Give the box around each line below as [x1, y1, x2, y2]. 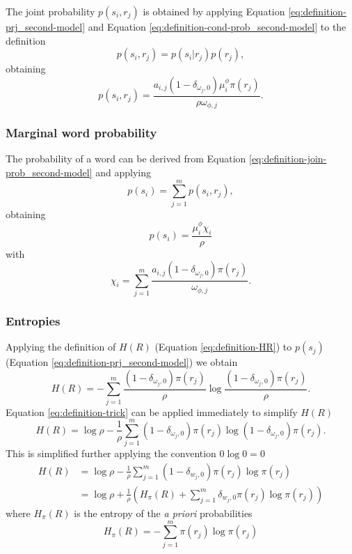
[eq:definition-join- [249, 151, 327, 166]
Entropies [6, 311, 61, 329]
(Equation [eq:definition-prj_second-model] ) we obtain [6, 355, 238, 369]
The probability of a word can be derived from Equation [6, 151, 246, 166]
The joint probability [6, 4, 95, 18]
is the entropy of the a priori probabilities [74, 505, 253, 520]
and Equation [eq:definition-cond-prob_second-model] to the [88, 20, 346, 33]
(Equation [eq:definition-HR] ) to [154, 339, 292, 354]
